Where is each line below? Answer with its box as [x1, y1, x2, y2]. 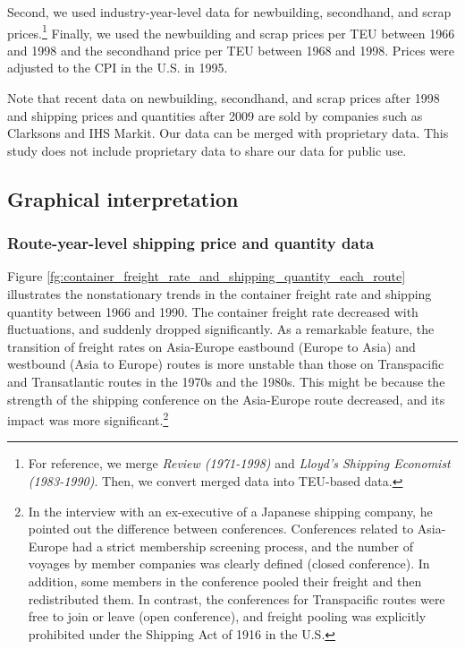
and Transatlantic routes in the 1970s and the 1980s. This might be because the [7, 371, 445, 390]
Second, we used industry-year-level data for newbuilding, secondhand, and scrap [7, 3, 452, 21]
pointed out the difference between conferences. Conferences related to [28, 519, 414, 538]
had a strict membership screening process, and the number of [72, 536, 413, 555]
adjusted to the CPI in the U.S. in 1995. [7, 58, 228, 77]
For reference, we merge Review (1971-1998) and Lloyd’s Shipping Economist [28, 454, 451, 473]
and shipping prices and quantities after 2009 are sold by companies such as [7, 106, 423, 124]
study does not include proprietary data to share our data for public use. [7, 141, 407, 159]
